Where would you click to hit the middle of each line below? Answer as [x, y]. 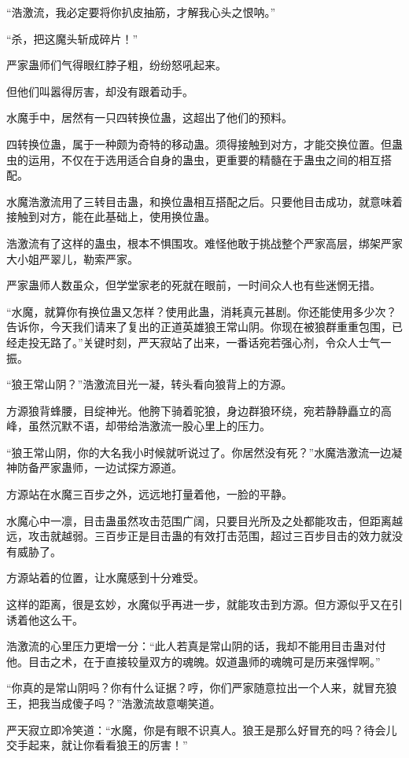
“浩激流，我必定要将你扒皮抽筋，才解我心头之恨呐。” [141, 12]
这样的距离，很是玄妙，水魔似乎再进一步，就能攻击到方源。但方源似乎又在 [199, 604]
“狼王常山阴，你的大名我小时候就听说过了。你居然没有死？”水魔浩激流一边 [199, 452]
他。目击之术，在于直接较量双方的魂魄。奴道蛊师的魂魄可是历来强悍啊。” [193, 661]
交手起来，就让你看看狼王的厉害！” [97, 745]
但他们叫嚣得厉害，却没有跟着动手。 [100, 91]
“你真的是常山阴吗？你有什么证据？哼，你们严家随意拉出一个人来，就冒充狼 [202, 688]
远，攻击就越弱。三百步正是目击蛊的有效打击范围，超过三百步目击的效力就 [199, 536]
